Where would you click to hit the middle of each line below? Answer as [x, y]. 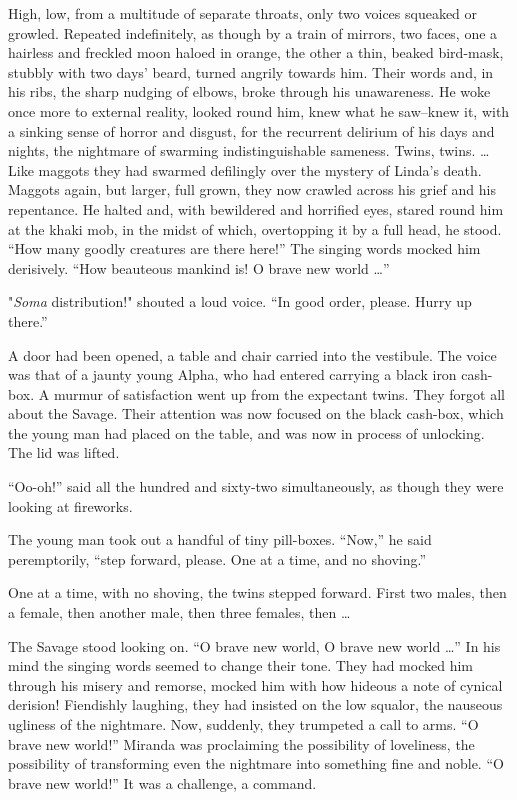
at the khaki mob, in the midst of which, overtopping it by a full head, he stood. [255, 228]
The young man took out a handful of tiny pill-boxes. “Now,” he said [220, 539]
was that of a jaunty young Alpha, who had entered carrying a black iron [232, 374]
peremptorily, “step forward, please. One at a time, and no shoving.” [217, 558]
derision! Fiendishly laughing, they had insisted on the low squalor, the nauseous [255, 704]
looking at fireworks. [70, 505]
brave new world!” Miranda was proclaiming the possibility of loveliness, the [241, 743]
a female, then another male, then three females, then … [179, 612]
